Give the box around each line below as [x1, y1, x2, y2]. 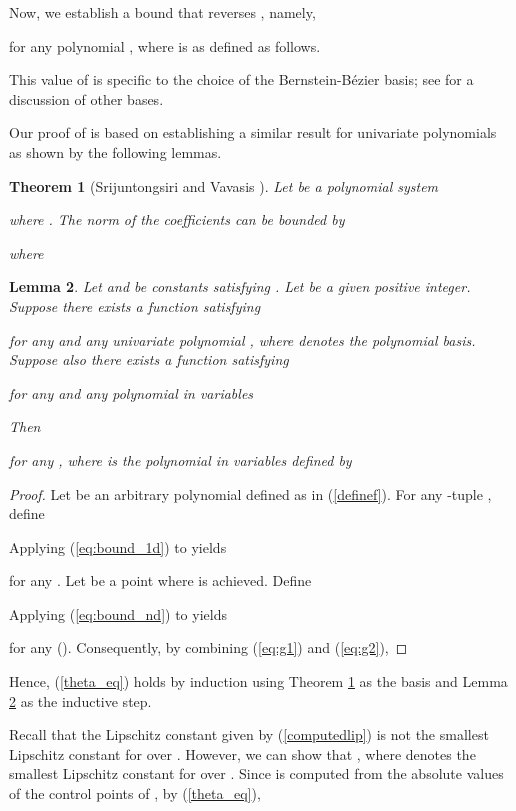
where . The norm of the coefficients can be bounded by [9, 209, 345, 230]
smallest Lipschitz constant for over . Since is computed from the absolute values [9, 763, 504, 784]
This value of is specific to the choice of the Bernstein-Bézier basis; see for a [9, 69, 474, 90]
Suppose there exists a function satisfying [9, 295, 261, 316]
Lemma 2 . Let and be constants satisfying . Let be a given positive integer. [9, 276, 471, 297]
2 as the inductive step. [9, 690, 152, 711]
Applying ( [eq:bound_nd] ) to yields [9, 603, 227, 624]
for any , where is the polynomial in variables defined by [9, 449, 352, 470]
